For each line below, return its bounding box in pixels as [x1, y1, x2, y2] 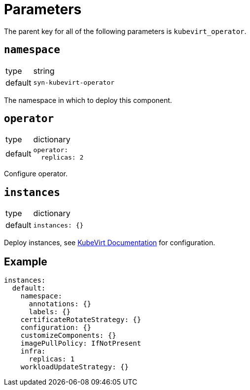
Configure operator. [4, 169, 68, 178]
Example [4, 255, 47, 268]
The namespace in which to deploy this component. [4, 96, 172, 104]
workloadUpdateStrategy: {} [20, 363, 129, 371]
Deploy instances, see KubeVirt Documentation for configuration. [4, 238, 215, 247]
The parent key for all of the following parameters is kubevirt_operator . [4, 27, 247, 35]
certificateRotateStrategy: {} [20, 316, 142, 324]
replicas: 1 [29, 355, 75, 363]
